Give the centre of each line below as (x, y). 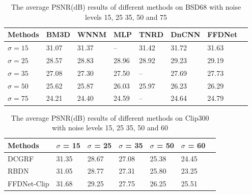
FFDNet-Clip (29, 184)
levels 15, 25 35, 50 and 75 (126, 17)
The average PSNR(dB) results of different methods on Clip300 (110, 117)
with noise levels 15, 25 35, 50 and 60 (110, 128)
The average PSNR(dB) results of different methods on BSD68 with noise (126, 7)
